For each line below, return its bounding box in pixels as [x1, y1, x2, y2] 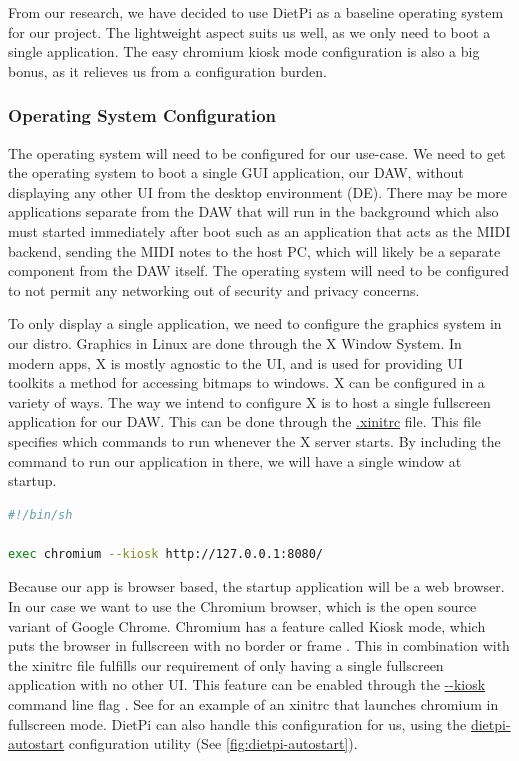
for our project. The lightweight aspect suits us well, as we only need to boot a [8, 21, 491, 42]
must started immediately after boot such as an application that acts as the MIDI [8, 220, 511, 241]
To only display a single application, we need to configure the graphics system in [8, 313, 502, 334]
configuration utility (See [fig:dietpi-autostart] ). [68, 733, 358, 754]
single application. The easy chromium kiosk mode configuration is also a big [8, 41, 480, 62]
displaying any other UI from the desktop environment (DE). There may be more [8, 181, 507, 202]
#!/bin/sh [8, 507, 73, 522]
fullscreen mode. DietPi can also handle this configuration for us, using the [8, 713, 467, 734]
